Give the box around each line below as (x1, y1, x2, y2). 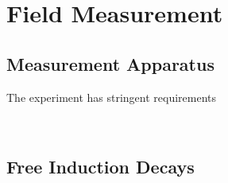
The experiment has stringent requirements (6, 88, 217, 105)
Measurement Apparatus (6, 51, 214, 76)
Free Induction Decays (6, 154, 195, 179)
